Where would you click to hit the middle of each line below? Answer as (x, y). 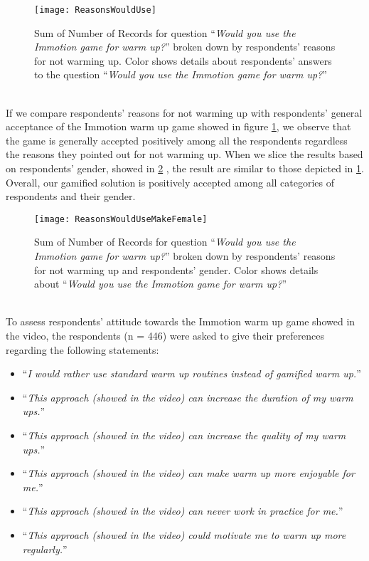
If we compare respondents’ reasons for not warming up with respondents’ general (184, 112)
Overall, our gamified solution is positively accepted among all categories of (170, 182)
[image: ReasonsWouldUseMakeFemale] (121, 219)
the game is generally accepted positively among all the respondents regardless (177, 140)
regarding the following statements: (82, 349)
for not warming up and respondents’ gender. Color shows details (176, 269)
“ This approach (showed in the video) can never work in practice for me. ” (183, 511)
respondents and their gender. (71, 196)
